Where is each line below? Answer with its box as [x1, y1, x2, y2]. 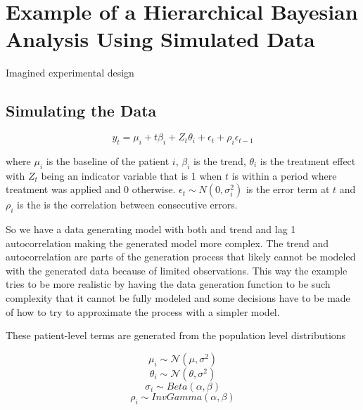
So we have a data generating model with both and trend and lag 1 [6, 222, 296, 237]
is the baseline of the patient [46, 153, 170, 168]
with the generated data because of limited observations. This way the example [6, 263, 348, 277]
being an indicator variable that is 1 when [41, 168, 222, 183]
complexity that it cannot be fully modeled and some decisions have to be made [6, 291, 350, 305]
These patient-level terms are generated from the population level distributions [6, 328, 346, 343]
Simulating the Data [6, 100, 157, 121]
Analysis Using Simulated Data [6, 25, 315, 53]
